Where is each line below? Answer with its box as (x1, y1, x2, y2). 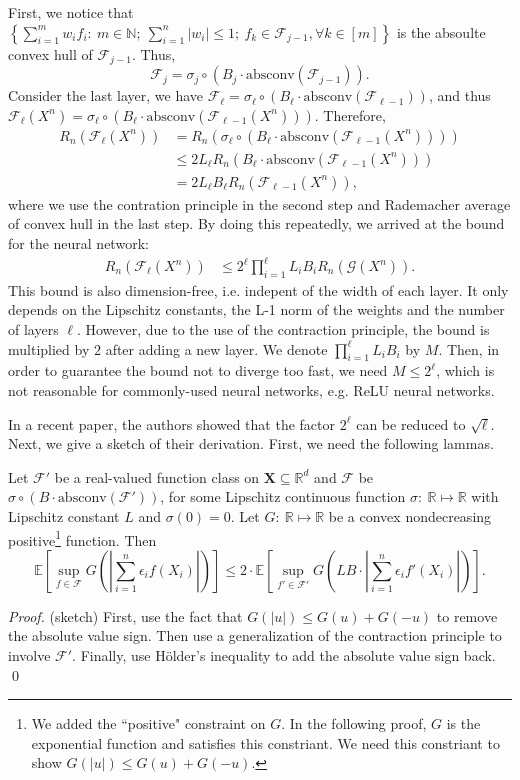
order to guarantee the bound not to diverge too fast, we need (8, 360, 388, 381)
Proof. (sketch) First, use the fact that (8, 605, 243, 626)
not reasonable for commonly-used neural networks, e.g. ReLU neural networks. (8, 380, 495, 401)
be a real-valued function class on (54, 466, 260, 487)
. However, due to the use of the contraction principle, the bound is (76, 319, 490, 340)
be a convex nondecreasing (328, 505, 492, 526)
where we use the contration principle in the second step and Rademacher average (8, 193, 511, 214)
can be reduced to (356, 413, 466, 434)
